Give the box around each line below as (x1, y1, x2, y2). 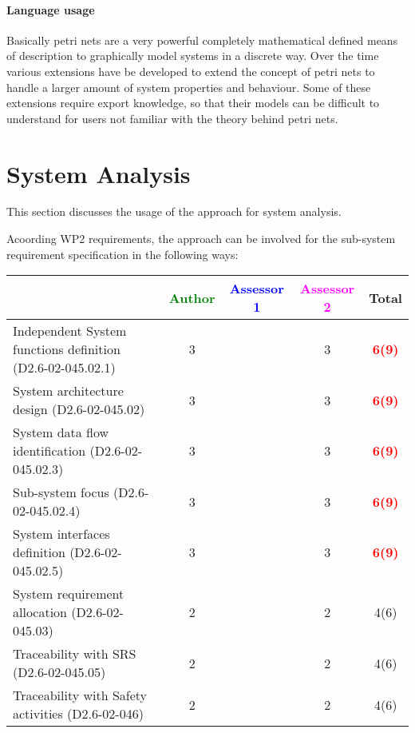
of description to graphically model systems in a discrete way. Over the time (6, 47, 379, 64)
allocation (13, 603, 68, 622)
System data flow (13, 423, 109, 442)
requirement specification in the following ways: (6, 245, 239, 262)
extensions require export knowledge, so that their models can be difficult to (6, 94, 380, 111)
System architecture (13, 381, 124, 400)
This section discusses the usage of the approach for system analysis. (6, 203, 342, 220)
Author (168, 288, 215, 307)
